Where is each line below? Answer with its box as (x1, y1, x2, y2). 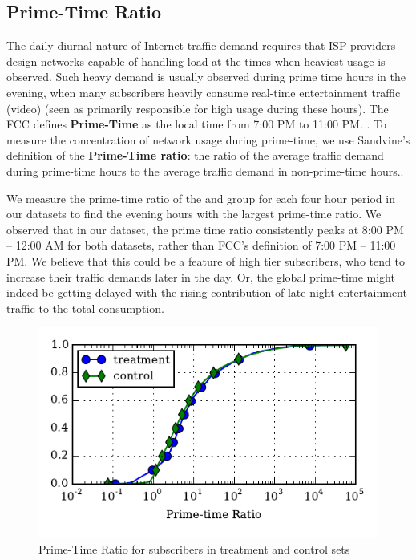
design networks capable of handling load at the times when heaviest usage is (6, 52, 386, 69)
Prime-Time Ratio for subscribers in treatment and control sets (38, 541, 350, 558)
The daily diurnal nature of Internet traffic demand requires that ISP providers (6, 37, 396, 54)
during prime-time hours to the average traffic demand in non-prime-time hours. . (6, 162, 404, 179)
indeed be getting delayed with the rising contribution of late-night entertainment (6, 284, 407, 301)
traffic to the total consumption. (6, 299, 164, 316)
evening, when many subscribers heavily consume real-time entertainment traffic (6, 83, 401, 100)
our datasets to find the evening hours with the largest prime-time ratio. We (6, 205, 382, 222)
